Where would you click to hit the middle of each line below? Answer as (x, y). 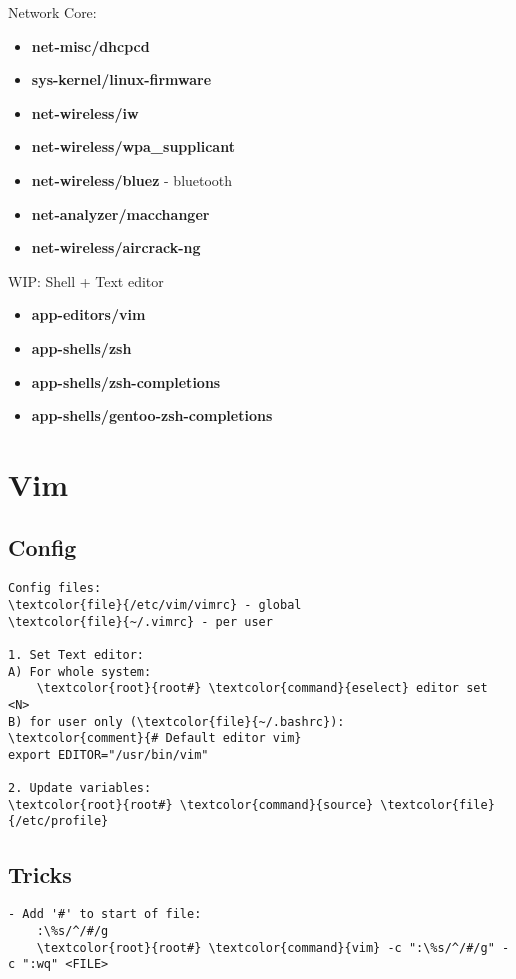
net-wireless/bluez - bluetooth (132, 179)
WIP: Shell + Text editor (86, 280)
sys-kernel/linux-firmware (121, 79)
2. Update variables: (80, 788)
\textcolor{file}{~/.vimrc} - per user (140, 621)
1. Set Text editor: (76, 654)
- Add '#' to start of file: (105, 914)
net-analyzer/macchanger (120, 213)
